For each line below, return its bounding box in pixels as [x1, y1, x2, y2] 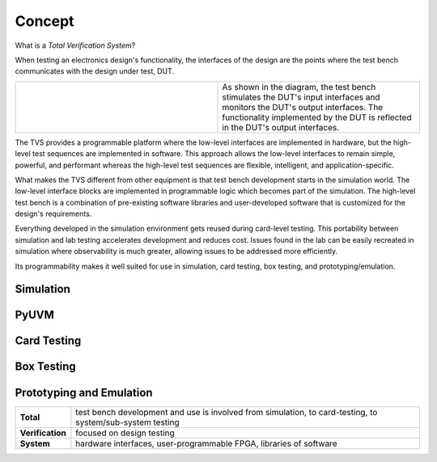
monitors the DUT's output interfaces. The [222, 101, 384, 112]
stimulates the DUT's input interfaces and [222, 91, 380, 103]
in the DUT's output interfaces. [222, 121, 340, 133]
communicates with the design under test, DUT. [15, 66, 174, 76]
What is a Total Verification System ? [15, 40, 136, 50]
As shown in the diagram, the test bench [222, 81, 376, 92]
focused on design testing [75, 427, 175, 439]
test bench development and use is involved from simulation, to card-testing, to [75, 406, 378, 417]
